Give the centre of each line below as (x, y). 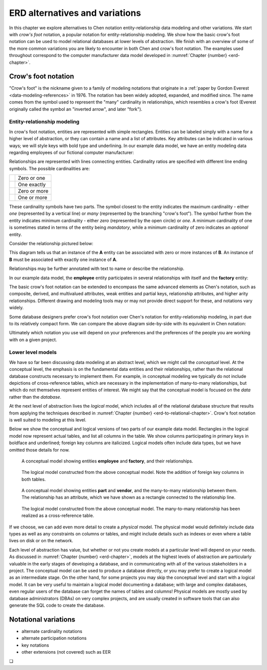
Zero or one (32, 178)
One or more (33, 198)
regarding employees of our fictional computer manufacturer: (72, 152)
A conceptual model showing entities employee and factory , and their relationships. (107, 461)
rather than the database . (35, 397)
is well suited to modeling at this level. (48, 420)
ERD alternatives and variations (75, 13)
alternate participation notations (54, 638)
